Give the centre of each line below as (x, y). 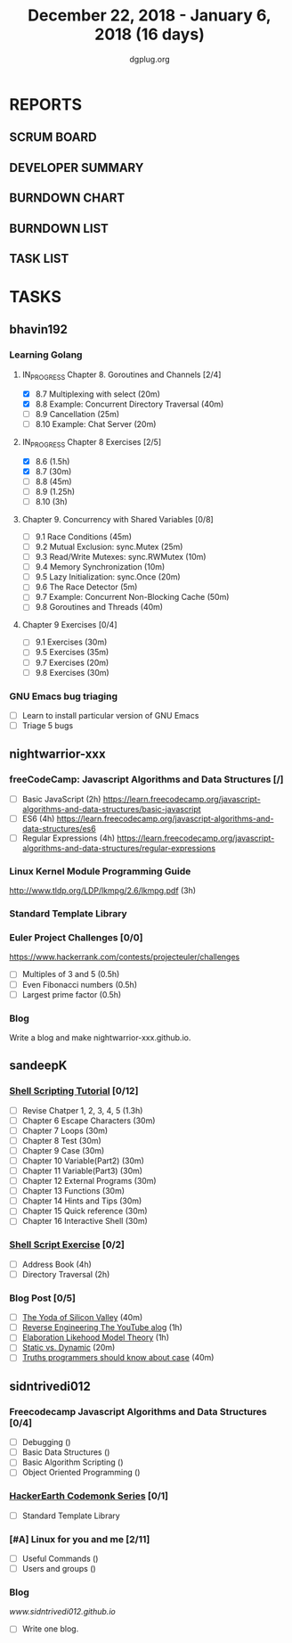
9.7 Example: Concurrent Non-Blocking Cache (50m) (132, 597)
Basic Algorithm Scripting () (73, 1462)
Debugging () (46, 1442)
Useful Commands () (60, 1559)
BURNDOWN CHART (67, 198)
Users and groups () (59, 1569)
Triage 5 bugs (48, 726)
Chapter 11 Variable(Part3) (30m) (82, 1171)
